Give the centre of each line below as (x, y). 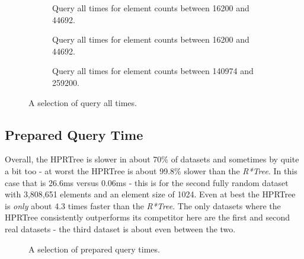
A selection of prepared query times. (94, 249)
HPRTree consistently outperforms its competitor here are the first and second (148, 217)
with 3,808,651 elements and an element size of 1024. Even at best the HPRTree (150, 194)
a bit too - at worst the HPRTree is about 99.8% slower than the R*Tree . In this (151, 170)
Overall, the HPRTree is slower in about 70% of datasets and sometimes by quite (152, 159)
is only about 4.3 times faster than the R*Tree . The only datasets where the (143, 205)
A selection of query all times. (83, 102)
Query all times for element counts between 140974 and (153, 71)
